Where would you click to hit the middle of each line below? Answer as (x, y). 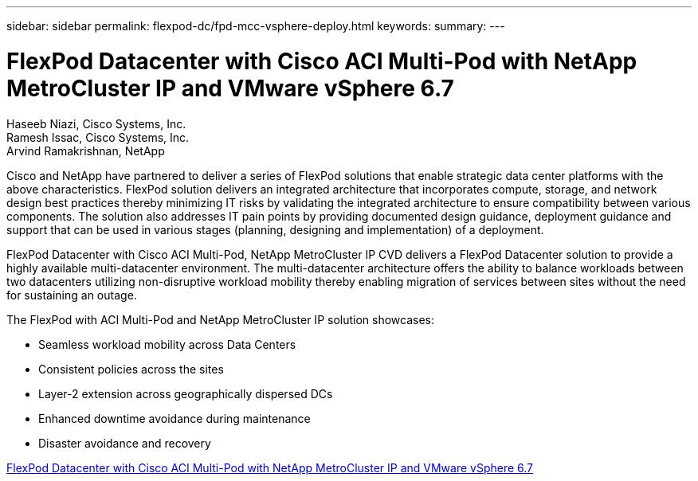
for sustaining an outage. (72, 295)
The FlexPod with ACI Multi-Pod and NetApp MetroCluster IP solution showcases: (221, 319)
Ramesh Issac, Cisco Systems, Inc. (98, 137)
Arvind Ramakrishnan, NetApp (86, 151)
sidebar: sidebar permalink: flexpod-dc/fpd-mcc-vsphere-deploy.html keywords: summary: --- (256, 26)
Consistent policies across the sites (131, 369)
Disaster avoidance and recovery (125, 443)
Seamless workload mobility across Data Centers (167, 344)
